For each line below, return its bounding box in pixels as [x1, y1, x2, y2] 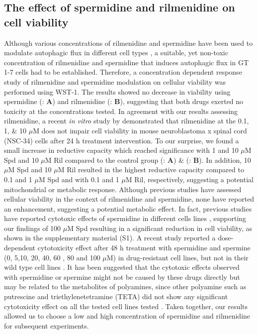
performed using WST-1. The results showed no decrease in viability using [4, 86, 231, 97]
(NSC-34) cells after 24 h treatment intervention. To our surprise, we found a [4, 135, 239, 145]
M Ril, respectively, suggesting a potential [125, 174, 254, 184]
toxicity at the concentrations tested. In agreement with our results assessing [4, 106, 238, 116]
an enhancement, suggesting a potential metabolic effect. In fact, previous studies [4, 203, 252, 214]
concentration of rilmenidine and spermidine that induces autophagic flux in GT [4, 57, 249, 67]
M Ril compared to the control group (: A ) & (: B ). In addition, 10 [45, 154, 251, 165]
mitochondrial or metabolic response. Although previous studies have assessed [4, 184, 242, 194]
